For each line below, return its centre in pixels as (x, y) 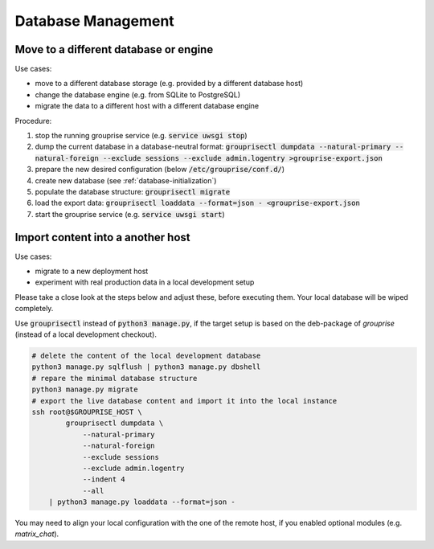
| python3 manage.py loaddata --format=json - (142, 502)
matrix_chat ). (37, 534)
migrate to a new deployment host (92, 271)
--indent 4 (104, 479)
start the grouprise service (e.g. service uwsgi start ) (130, 214)
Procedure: (33, 121)
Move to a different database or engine (114, 49)
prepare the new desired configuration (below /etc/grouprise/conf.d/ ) (160, 170)
